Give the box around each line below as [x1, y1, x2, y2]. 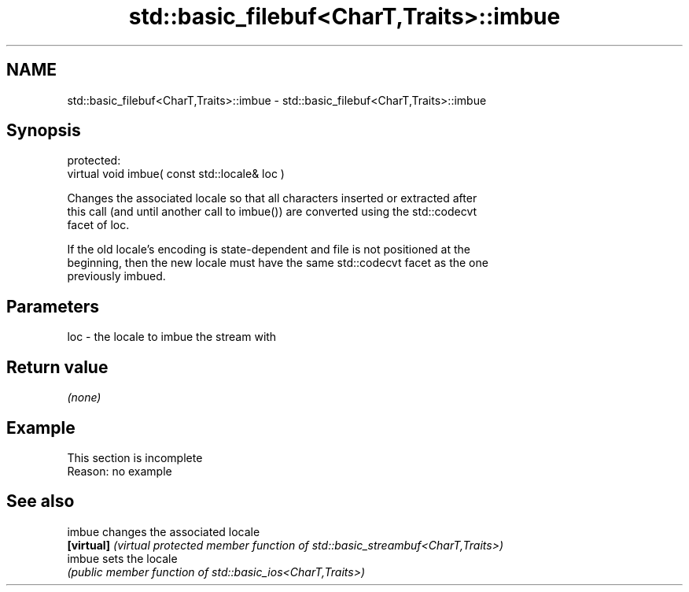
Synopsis [6, 120, 81, 141]
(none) [67, 390, 101, 405]
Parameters [6, 296, 99, 316]
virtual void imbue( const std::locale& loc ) [67, 167, 285, 181]
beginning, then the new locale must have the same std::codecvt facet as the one [67, 256, 488, 270]
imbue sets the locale [67, 551, 178, 565]
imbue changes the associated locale [67, 524, 260, 538]
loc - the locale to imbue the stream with [67, 330, 277, 344]
